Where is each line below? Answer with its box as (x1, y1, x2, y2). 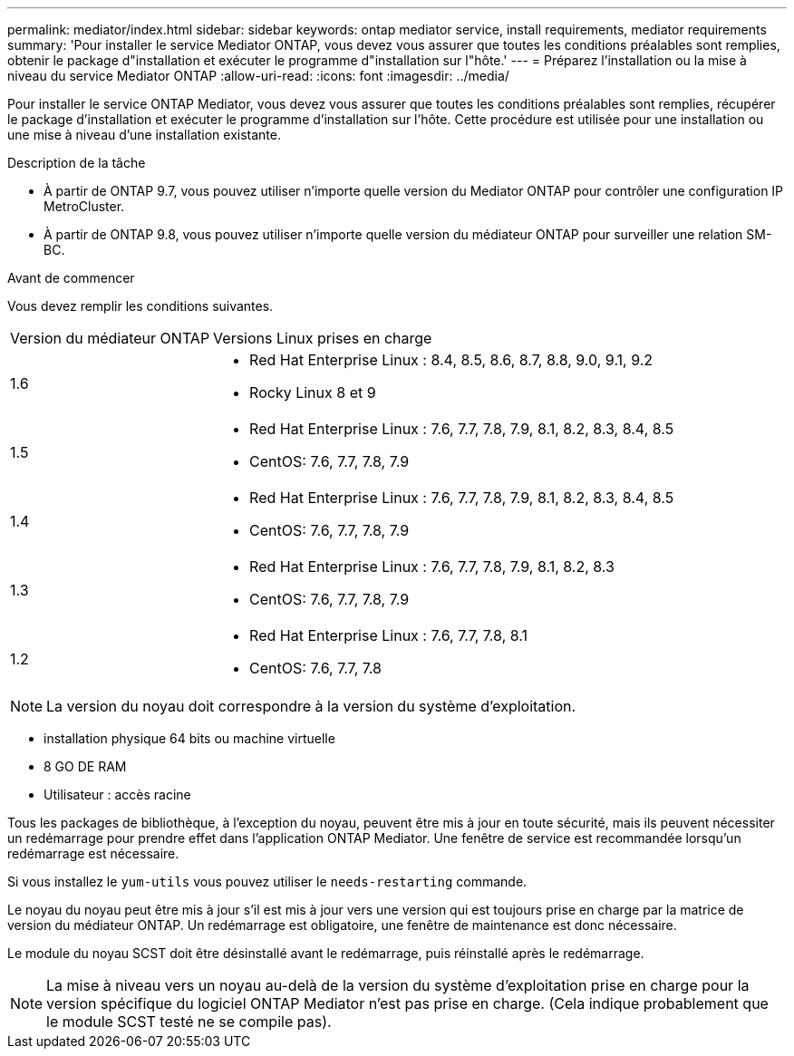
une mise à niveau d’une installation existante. (7, 127, 282, 142)
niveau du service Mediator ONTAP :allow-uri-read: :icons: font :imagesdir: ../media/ (7, 68, 509, 83)
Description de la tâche (7, 155, 146, 170)
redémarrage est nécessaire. (7, 846, 179, 861)
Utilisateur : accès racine (44, 787, 191, 802)
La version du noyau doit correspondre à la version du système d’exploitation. (46, 697, 576, 715)
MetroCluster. (44, 199, 125, 214)
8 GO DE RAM (44, 759, 127, 774)
